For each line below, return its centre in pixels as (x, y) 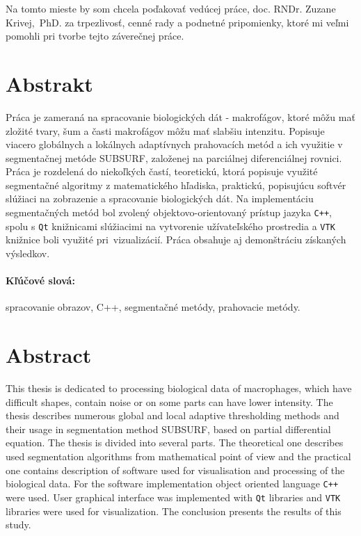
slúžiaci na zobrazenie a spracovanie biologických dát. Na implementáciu (160, 198)
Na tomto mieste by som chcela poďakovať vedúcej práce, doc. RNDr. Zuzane (171, 8)
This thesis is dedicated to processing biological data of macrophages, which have (179, 388)
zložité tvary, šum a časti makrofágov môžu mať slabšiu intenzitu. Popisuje (165, 130)
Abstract (49, 355)
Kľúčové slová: (40, 281)
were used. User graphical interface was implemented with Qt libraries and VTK (173, 497)
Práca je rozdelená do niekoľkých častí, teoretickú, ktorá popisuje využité (162, 171)
